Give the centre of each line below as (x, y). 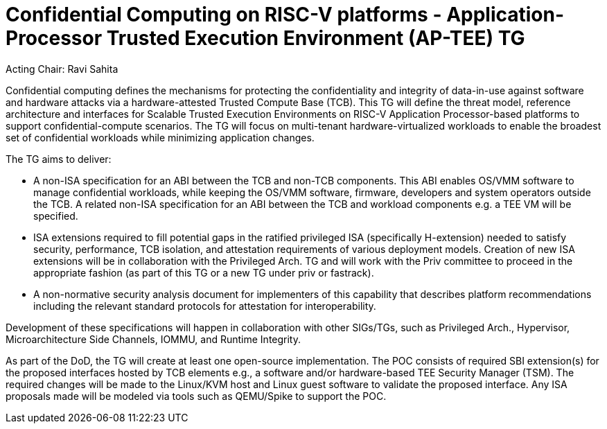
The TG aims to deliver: (59, 159)
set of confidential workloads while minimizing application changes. (160, 137)
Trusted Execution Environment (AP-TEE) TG (316, 38)
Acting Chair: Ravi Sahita (62, 69)
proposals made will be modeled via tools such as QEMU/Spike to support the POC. (196, 396)
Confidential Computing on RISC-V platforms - (224, 15)
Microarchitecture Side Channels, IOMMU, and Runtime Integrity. (153, 339)
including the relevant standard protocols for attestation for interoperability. (205, 306)
